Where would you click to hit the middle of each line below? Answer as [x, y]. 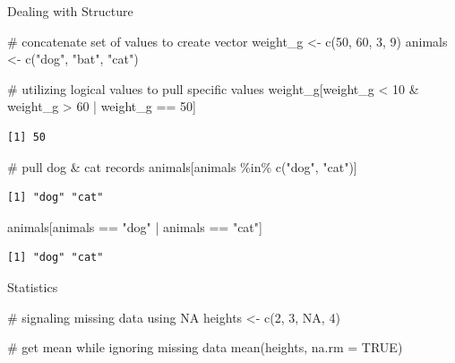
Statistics [33, 286]
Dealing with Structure [70, 11]
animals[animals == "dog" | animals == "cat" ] [135, 226]
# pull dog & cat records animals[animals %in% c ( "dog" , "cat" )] [182, 166]
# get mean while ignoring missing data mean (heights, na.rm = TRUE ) [205, 347]
